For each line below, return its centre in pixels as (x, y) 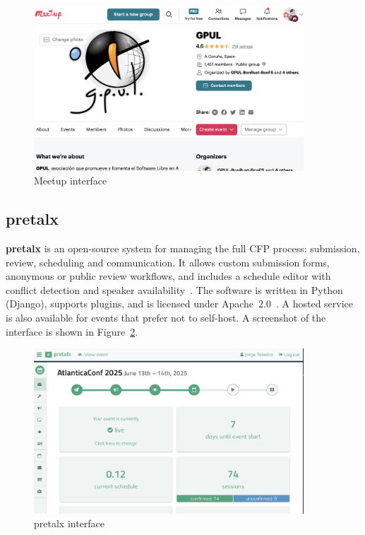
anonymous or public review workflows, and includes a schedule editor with (168, 276)
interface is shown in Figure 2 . (72, 331)
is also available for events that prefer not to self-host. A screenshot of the (166, 317)
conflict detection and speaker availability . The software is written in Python (174, 289)
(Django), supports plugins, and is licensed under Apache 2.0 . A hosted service (180, 304)
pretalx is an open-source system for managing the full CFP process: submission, (183, 248)
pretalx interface (70, 523)
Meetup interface (71, 181)
